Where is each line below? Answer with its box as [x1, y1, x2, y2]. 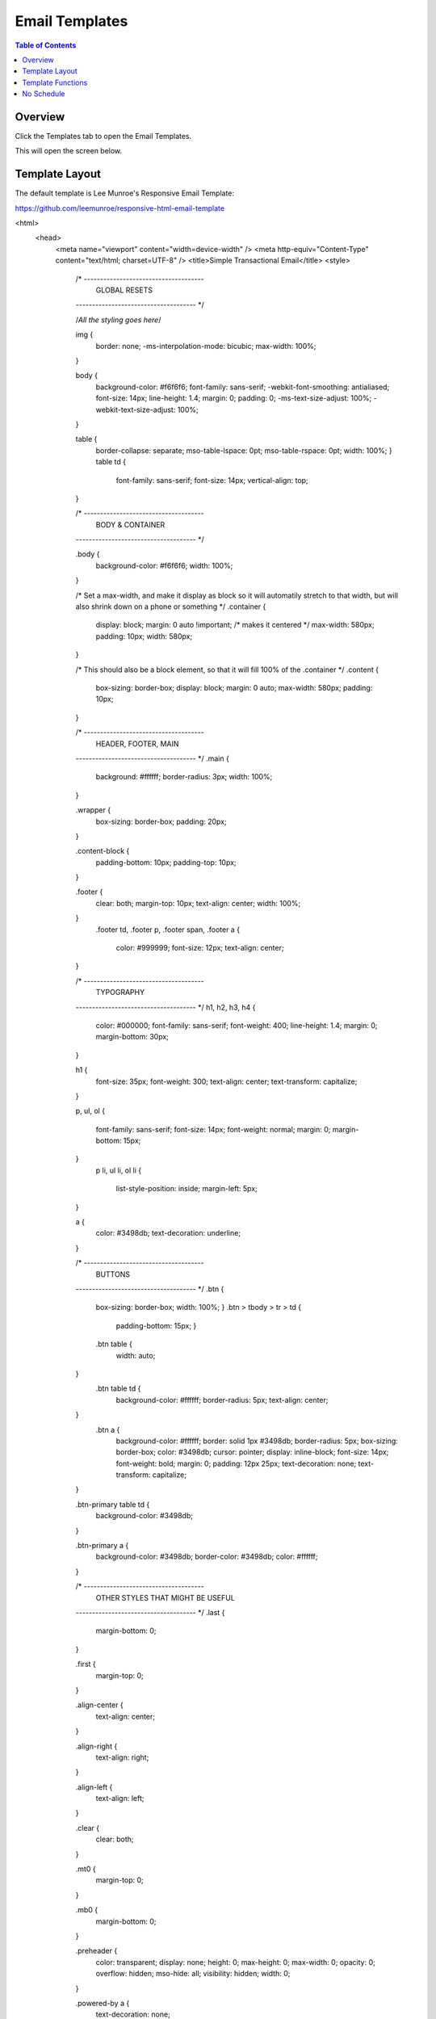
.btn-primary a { [75, 1541, 129, 1551]
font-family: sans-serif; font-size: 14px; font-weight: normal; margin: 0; [95, 1124, 331, 1134]
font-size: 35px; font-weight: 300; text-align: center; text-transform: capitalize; [95, 1077, 358, 1086]
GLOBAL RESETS [95, 285, 153, 295]
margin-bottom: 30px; [95, 1032, 170, 1042]
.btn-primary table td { [75, 1499, 150, 1509]
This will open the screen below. [15, 146, 123, 156]
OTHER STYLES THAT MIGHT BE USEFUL [95, 1593, 236, 1602]
